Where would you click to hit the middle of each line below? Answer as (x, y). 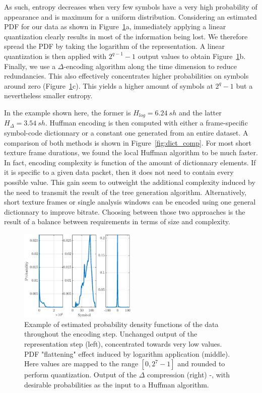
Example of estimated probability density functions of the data (121, 324)
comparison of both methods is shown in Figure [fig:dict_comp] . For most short (128, 142)
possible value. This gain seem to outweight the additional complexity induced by (130, 182)
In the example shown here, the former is (68, 112)
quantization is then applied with (55, 56)
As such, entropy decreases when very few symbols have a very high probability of (131, 7)
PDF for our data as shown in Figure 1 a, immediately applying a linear (115, 26)
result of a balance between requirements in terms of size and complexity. (117, 221)
